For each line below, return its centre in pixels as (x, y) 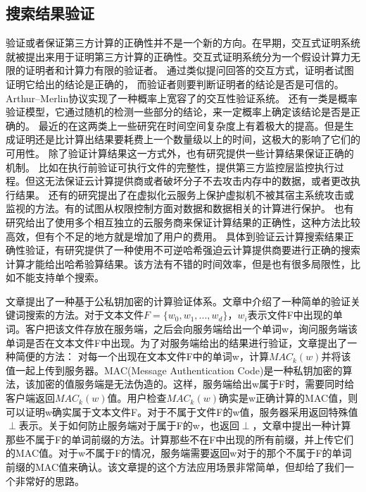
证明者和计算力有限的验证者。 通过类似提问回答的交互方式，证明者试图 (189, 70)
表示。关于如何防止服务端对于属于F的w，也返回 (129, 425)
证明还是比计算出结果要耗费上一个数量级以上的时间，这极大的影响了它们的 (188, 139)
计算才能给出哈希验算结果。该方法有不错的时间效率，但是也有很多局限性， (178, 263)
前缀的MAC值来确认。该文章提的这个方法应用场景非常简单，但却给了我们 (175, 467)
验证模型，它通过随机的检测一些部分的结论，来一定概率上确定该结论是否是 (178, 112)
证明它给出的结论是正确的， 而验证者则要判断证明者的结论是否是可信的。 (175, 84)
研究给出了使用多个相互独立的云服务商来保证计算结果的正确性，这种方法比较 (183, 222)
